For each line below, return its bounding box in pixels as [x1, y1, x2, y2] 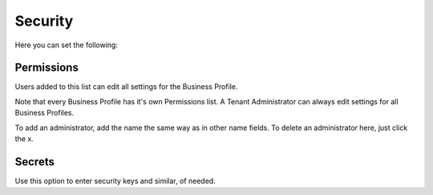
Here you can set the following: [14, 40, 118, 50]
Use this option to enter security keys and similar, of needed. [14, 176, 216, 185]
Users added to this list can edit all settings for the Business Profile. [14, 82, 238, 91]
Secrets [14, 155, 55, 169]
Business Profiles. [14, 108, 75, 118]
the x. [14, 134, 34, 144]
